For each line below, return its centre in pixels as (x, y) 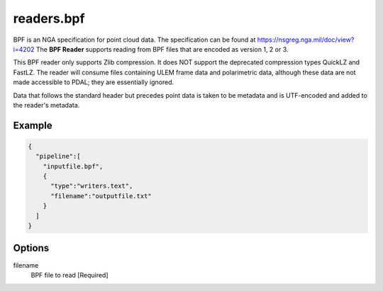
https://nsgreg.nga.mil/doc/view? (306, 40)
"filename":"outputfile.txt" (101, 196)
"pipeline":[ (58, 156)
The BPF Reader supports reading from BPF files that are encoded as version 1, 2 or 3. (162, 49)
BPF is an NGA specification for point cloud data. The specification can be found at (134, 40)
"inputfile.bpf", (73, 166)
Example (33, 125)
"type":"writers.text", (92, 186)
